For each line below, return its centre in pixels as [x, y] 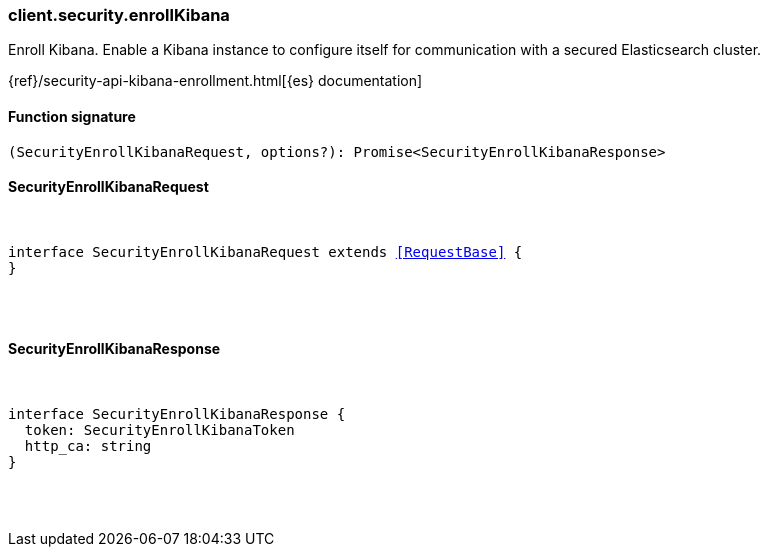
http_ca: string [88, 446]
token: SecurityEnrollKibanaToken [159, 430]
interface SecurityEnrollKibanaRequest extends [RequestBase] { [265, 251]
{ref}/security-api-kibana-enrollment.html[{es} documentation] [215, 81]
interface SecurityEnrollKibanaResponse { [177, 414]
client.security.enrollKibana [119, 15]
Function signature [72, 116]
